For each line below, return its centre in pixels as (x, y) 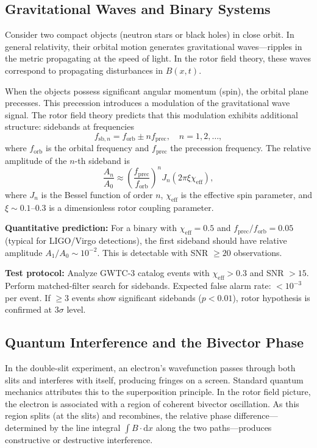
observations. (258, 252)
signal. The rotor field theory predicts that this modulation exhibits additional (151, 114)
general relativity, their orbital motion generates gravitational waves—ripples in (154, 46)
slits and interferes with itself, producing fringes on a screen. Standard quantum (154, 379)
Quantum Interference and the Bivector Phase (155, 342)
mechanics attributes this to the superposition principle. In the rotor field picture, (158, 392)
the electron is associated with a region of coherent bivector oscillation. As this (152, 403)
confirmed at (29, 309)
